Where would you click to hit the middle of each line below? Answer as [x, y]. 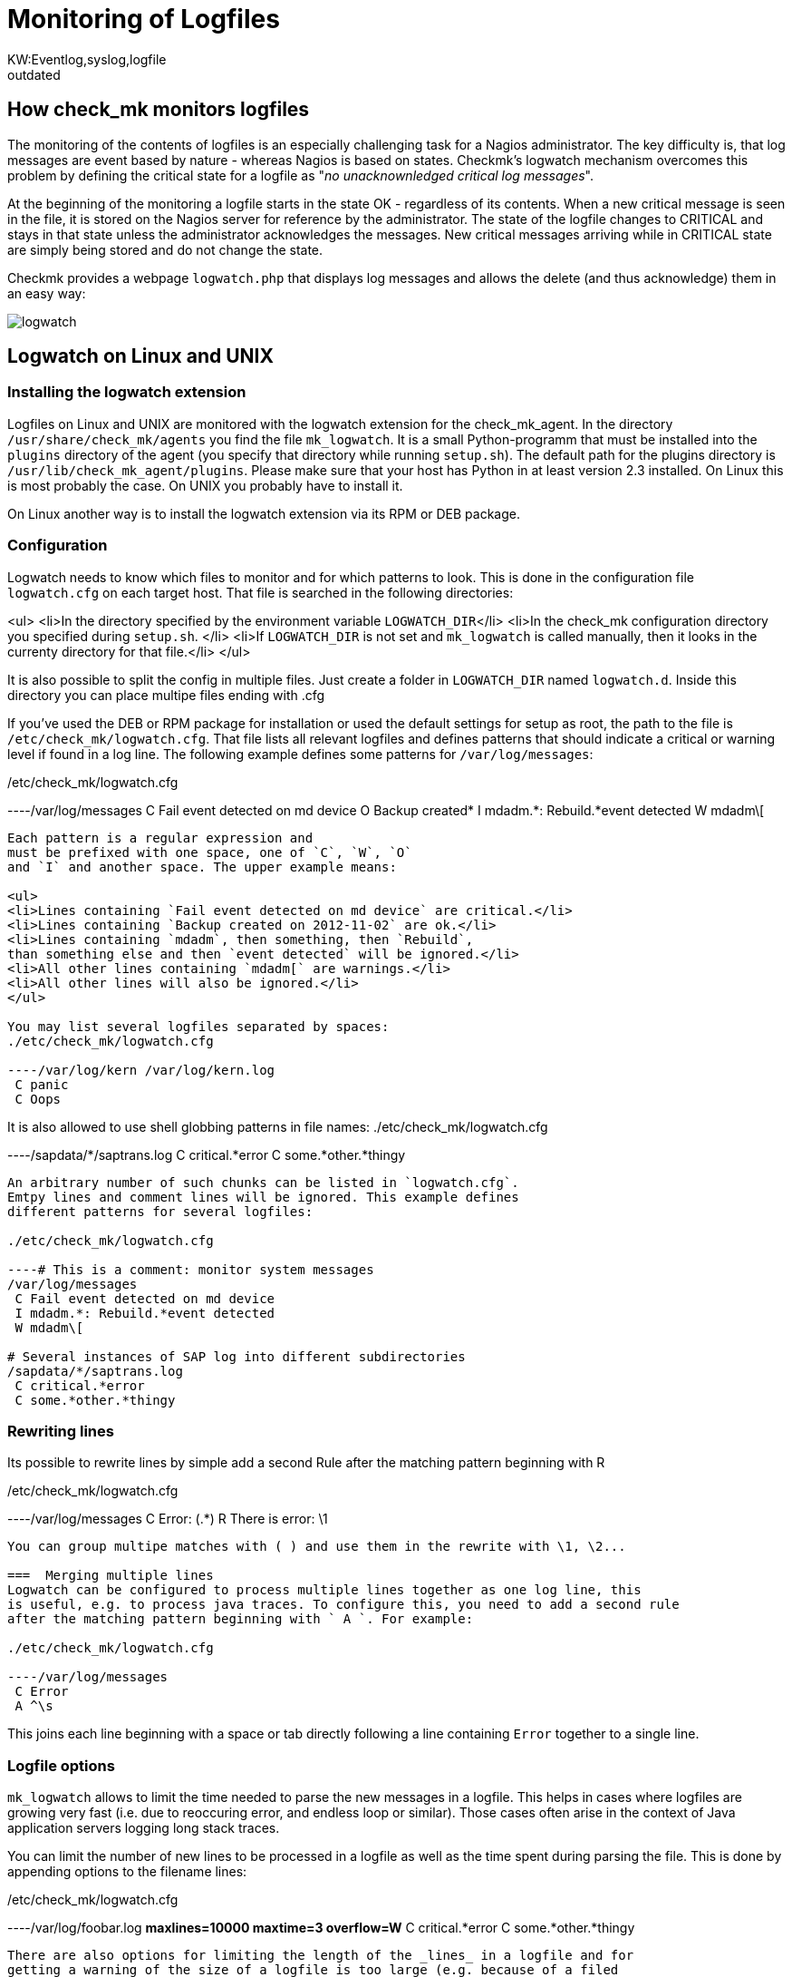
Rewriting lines [61, 1431]
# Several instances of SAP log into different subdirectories [237, 1356]
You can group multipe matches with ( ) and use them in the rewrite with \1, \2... [317, 1547]
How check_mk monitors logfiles [159, 110]
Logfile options [61, 1765]
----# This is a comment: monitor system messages [191, 1269]
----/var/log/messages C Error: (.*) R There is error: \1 [168, 1519]
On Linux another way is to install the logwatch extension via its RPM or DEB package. [264, 513]
